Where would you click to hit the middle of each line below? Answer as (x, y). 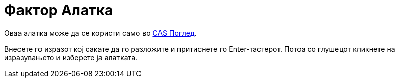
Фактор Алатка (59, 10)
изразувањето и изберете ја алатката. (71, 57)
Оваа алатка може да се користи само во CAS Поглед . (101, 33)
